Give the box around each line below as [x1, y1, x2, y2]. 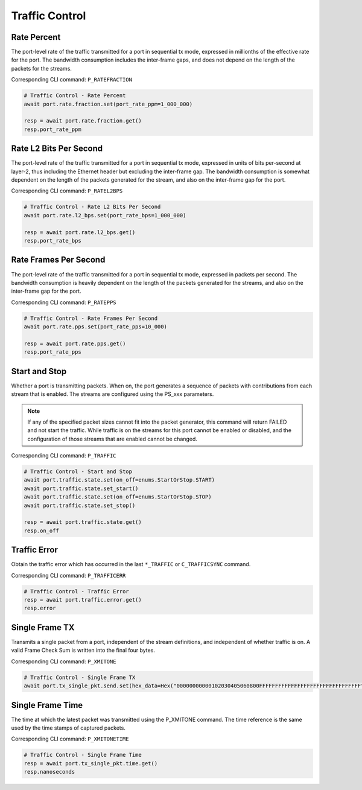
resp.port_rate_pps [24, 349, 81, 355]
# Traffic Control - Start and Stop [24, 468, 133, 475]
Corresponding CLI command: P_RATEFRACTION [11, 76, 133, 83]
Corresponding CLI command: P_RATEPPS [11, 299, 116, 306]
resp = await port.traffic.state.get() [24, 519, 142, 526]
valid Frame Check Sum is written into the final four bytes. [11, 646, 155, 654]
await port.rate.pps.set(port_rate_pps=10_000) [24, 323, 167, 330]
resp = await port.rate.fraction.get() [24, 118, 142, 124]
